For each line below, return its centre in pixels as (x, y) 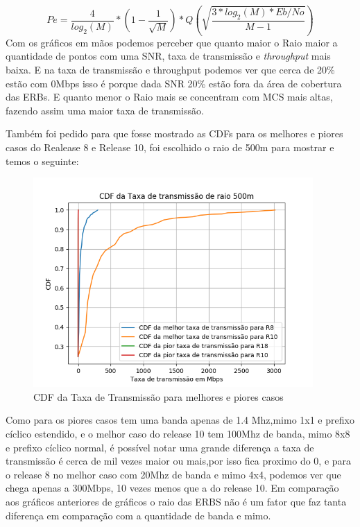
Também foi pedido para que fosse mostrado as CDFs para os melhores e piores (174, 133)
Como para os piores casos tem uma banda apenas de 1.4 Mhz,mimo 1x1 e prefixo (180, 420)
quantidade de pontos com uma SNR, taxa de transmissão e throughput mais (168, 56)
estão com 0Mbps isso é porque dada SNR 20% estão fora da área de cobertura (174, 83)
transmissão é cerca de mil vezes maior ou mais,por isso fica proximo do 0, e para (179, 461)
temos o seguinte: (42, 161)
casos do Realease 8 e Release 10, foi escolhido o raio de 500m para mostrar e (170, 147)
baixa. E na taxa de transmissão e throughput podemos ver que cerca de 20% (170, 70)
